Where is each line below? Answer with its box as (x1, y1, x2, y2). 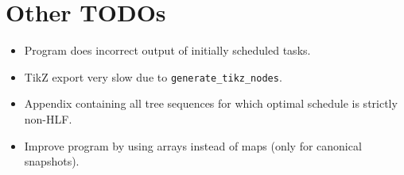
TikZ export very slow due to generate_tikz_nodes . (24, 68, 282, 85)
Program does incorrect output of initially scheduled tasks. (24, 42, 311, 59)
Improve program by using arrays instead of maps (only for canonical (24, 137, 362, 154)
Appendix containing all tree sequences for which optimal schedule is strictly (24, 95, 398, 112)
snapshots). (24, 153, 80, 169)
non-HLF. (24, 110, 72, 127)
